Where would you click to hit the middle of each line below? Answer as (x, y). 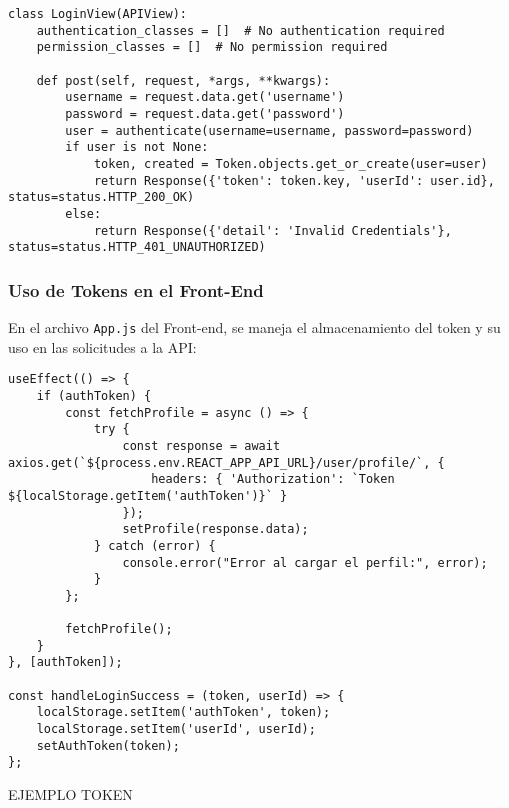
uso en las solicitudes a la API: (102, 346)
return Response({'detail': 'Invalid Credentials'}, (272, 230)
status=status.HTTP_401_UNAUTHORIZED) (137, 247)
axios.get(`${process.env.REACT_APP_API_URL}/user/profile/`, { (226, 462)
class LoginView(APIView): (97, 14)
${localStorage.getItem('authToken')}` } (148, 495)
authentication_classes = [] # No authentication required (240, 30)
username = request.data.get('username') (205, 97)
